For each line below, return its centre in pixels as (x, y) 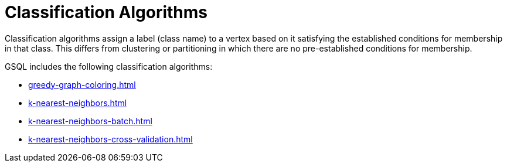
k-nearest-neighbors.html (78, 103)
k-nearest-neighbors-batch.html (90, 121)
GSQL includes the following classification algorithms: (109, 66)
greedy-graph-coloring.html (82, 84)
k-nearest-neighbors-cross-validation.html (110, 139)
